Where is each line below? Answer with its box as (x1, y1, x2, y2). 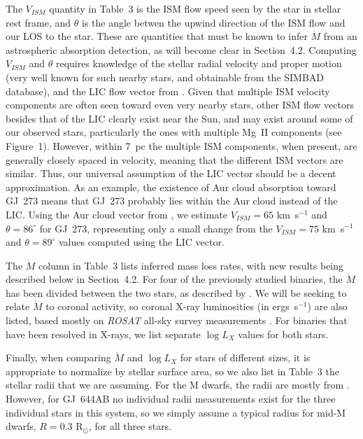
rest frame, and (6, 15, 71, 29)
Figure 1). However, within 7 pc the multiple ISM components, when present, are (6, 138, 357, 153)
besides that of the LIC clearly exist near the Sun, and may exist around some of (6, 111, 353, 125)
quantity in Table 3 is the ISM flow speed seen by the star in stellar (49, 1, 341, 15)
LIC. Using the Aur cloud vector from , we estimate (6, 207, 227, 221)
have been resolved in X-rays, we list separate (6, 326, 201, 341)
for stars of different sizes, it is (180, 350, 311, 365)
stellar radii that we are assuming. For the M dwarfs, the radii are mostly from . (6, 377, 350, 392)
